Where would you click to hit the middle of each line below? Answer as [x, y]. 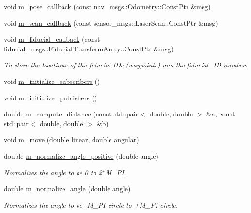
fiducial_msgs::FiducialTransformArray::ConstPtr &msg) [89, 48]
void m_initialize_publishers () [51, 97]
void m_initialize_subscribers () [52, 81]
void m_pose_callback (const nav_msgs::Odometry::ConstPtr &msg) [107, 6]
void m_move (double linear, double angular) [71, 139]
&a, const [220, 114]
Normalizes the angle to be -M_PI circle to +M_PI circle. [91, 205]
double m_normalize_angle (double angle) [67, 188]
